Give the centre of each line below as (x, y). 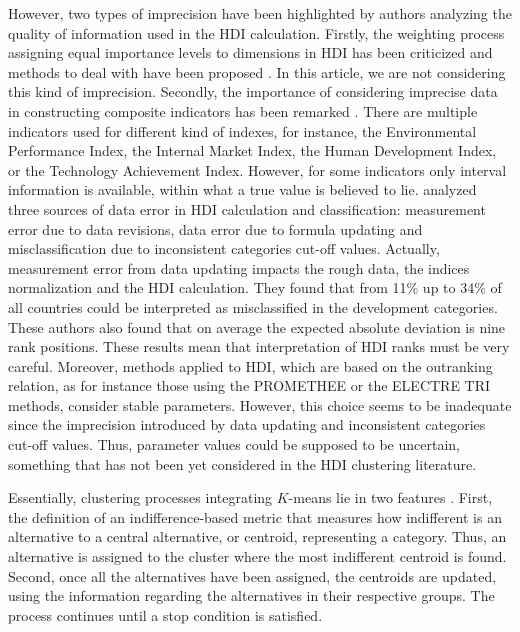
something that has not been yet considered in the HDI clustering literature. (242, 463)
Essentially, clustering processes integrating (140, 497)
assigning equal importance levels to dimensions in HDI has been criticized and (250, 52)
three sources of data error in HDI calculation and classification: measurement (247, 208)
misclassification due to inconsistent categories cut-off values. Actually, (224, 248)
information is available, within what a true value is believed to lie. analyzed (242, 189)
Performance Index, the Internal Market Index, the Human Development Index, (252, 150)
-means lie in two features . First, (390, 497)
